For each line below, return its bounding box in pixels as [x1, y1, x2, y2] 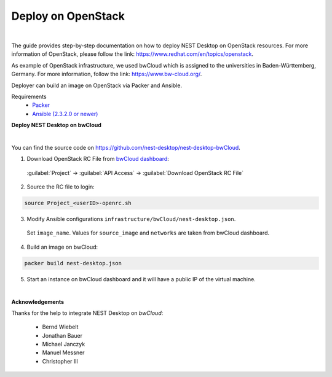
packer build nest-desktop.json [24, 260, 122, 266]
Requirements [11, 93, 47, 100]
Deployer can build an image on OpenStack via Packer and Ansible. [11, 82, 183, 89]
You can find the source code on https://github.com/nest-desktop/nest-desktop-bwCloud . [11, 144, 241, 151]
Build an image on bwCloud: [26, 243, 98, 251]
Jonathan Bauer [42, 332, 83, 339]
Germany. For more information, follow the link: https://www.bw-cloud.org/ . [11, 71, 202, 78]
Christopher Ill [42, 357, 78, 365]
